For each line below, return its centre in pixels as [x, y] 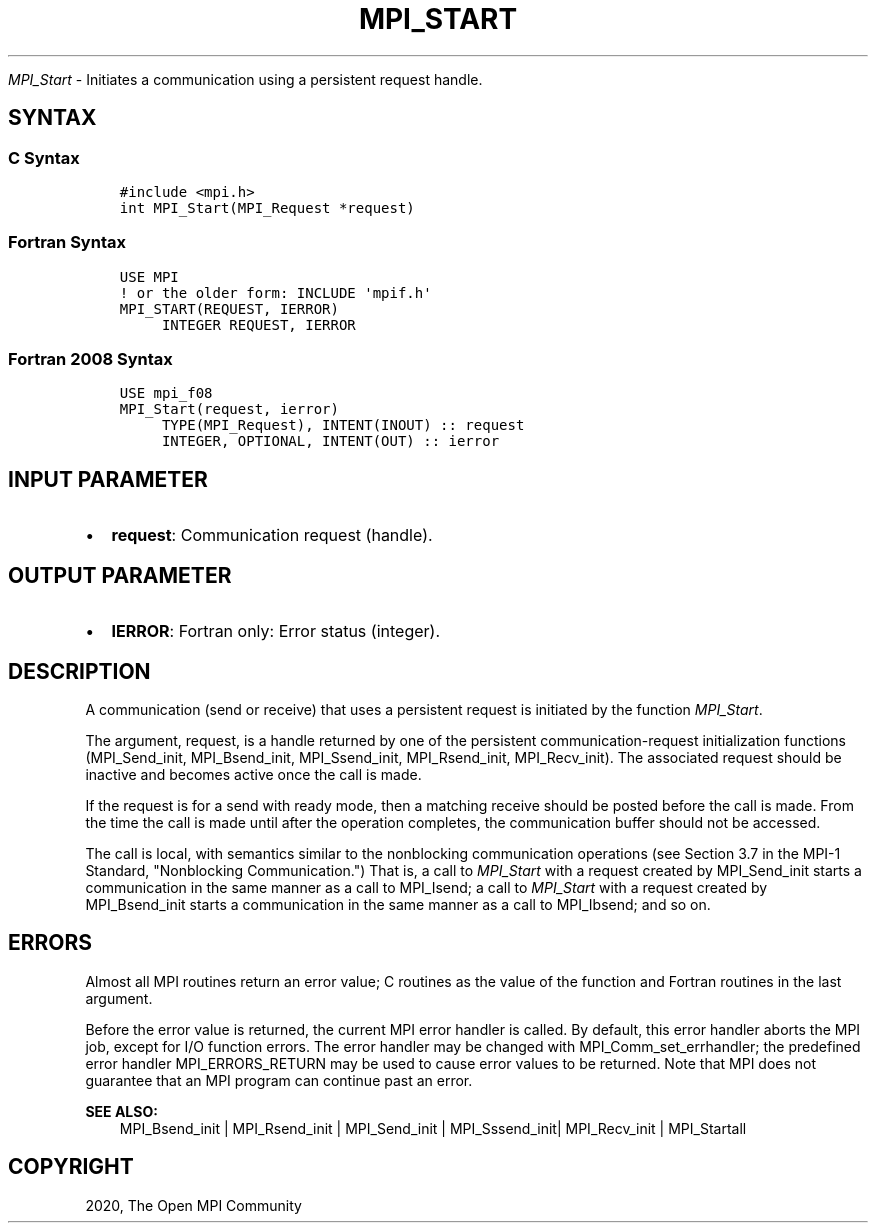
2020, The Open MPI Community [193, 1205]
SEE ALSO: [121, 1111]
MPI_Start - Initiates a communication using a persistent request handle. [245, 79]
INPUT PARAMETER [108, 479]
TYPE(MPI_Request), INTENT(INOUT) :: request [343, 425]
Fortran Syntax [67, 242]
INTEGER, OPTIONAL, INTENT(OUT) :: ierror [330, 441]
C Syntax [44, 157]
